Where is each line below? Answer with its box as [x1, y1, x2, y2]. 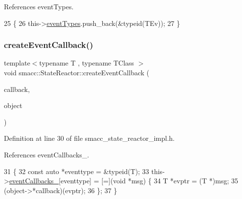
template [4, 58, 30, 68]
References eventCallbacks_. [4, 149, 89, 159]
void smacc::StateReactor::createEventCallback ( [4, 67, 150, 77]
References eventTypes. [4, 1, 74, 11]
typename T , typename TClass [39, 58, 134, 68]
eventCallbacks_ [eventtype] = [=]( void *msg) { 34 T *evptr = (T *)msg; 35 [9, 176, 238, 186]
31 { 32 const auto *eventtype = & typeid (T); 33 [4, 166, 149, 176]
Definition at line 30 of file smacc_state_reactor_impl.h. [4, 133, 175, 143]
